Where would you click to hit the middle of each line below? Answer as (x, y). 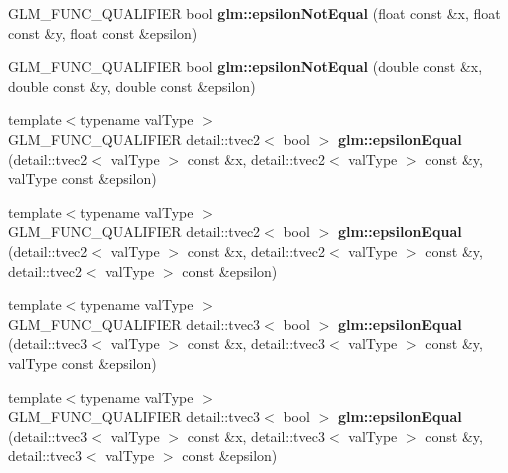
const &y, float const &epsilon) (103, 32)
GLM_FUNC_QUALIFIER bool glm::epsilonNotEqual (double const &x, (245, 66)
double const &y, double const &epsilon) (132, 85)
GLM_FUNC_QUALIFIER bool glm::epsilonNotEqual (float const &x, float (254, 13)
